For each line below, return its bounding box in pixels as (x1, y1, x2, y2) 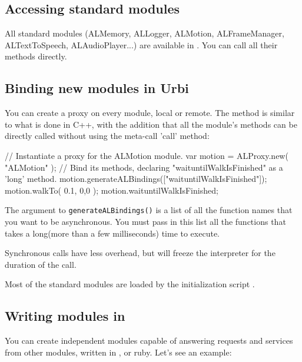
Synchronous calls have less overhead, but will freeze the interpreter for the (5, 247, 276, 259)
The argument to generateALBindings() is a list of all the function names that (5, 204, 293, 216)
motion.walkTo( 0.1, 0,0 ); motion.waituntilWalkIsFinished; (5, 184, 218, 196)
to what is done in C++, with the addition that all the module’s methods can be (5, 118, 297, 130)
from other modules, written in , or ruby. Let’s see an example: (5, 346, 232, 358)
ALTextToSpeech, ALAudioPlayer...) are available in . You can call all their (5, 38, 278, 51)
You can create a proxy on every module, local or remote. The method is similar (5, 107, 295, 119)
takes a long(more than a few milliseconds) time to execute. (5, 227, 220, 239)
